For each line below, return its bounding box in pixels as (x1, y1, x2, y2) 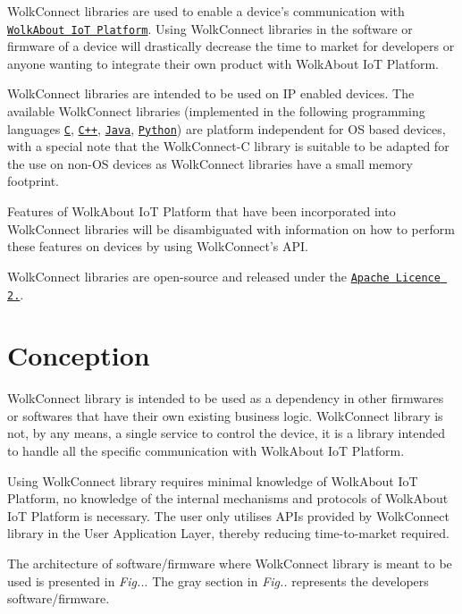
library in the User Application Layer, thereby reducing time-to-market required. (7, 524, 449, 543)
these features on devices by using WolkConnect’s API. (7, 237, 308, 256)
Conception (7, 337, 150, 374)
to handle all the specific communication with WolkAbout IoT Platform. (7, 442, 405, 460)
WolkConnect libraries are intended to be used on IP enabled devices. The (7, 84, 415, 103)
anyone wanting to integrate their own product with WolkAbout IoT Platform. (7, 54, 440, 72)
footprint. (7, 172, 60, 190)
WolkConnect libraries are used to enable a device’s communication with (7, 2, 405, 20)
